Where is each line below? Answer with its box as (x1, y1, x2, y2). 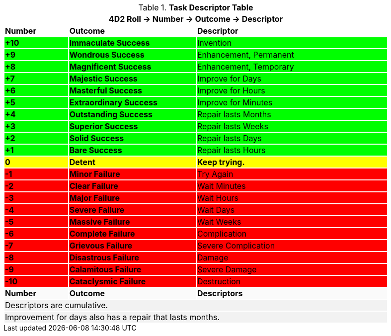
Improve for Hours (197, 85, 265, 95)
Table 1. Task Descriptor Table (138, 2, 253, 12)
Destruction (197, 276, 241, 286)
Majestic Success (69, 74, 138, 84)
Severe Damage (197, 264, 257, 274)
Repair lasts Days (197, 133, 262, 143)
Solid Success (69, 133, 124, 143)
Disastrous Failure (69, 252, 139, 262)
